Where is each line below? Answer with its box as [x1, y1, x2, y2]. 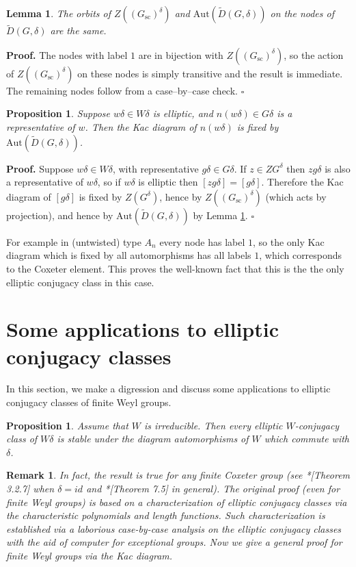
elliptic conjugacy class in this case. [6, 275, 154, 289]
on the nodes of [270, 6, 334, 20]
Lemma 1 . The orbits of [6, 6, 111, 20]
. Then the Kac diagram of [85, 120, 197, 134]
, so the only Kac [253, 234, 325, 249]
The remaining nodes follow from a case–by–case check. [6, 83, 238, 97]
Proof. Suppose [6, 161, 74, 175]
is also [325, 161, 351, 175]
